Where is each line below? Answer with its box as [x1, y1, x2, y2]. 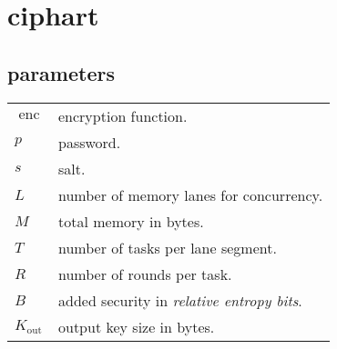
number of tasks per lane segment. [57, 236, 277, 258]
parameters [7, 58, 115, 86]
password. [57, 131, 121, 153]
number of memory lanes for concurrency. [57, 184, 323, 205]
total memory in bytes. [57, 210, 204, 232]
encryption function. [57, 105, 188, 126]
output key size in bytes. [57, 315, 215, 337]
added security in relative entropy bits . [57, 289, 302, 311]
